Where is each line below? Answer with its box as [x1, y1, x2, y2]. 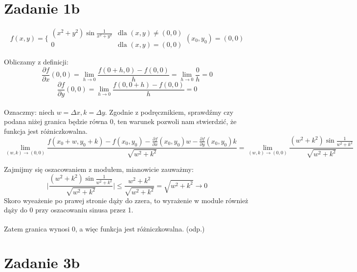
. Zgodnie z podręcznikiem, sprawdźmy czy [105, 106, 234, 117]
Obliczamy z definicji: [4, 57, 68, 67]
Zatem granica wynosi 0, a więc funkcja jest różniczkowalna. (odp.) [4, 224, 205, 234]
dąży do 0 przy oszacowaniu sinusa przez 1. [4, 205, 134, 215]
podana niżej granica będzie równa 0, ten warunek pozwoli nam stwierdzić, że [4, 116, 237, 126]
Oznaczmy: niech [4, 106, 55, 117]
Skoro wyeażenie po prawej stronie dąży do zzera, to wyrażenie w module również [4, 195, 248, 205]
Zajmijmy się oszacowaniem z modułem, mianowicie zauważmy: [4, 164, 194, 174]
